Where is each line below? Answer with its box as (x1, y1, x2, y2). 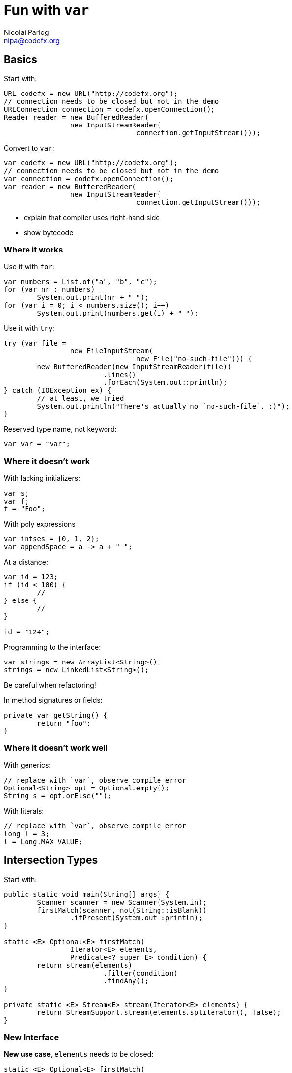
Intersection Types (4, 854, 98, 867)
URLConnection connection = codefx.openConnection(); (4, 105, 215, 113)
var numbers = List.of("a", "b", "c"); (4, 278, 157, 286)
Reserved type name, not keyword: (4, 425, 117, 434)
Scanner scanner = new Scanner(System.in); (37, 898, 207, 906)
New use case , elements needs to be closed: (4, 1050, 154, 1059)
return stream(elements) (37, 961, 133, 969)
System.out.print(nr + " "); (37, 293, 149, 302)
